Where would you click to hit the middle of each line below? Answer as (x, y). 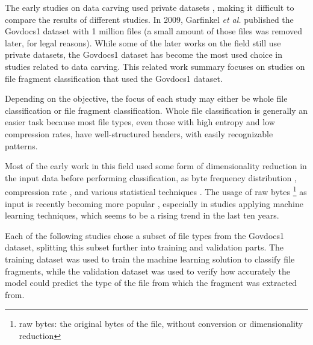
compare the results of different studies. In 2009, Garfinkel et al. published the (149, 19)
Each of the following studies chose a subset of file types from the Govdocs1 (145, 235)
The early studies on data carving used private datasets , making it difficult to (150, 7)
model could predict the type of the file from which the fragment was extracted (151, 283)
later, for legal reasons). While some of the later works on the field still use (143, 42)
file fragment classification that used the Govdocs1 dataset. (114, 78)
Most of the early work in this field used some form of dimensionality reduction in (156, 166)
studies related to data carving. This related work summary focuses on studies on (155, 66)
